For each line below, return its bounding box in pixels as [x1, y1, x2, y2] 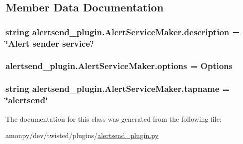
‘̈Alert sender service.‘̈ [5, 37, 94, 49]
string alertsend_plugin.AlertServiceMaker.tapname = [5, 82, 230, 95]
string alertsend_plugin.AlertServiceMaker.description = [5, 25, 240, 38]
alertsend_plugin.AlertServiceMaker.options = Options [5, 60, 233, 72]
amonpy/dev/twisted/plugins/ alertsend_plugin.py [5, 130, 159, 141]
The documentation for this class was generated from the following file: [5, 113, 222, 124]
